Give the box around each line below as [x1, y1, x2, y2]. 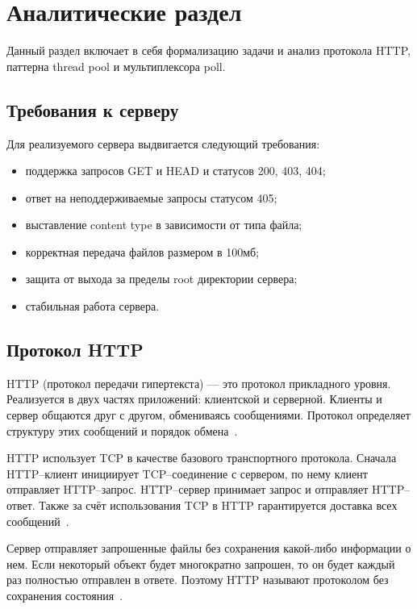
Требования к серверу [6, 97, 179, 122]
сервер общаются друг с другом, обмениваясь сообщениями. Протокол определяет [6, 407, 411, 423]
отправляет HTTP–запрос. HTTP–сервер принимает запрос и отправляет [6, 481, 369, 498]
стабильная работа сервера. [25, 298, 160, 315]
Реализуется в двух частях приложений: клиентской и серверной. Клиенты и [6, 390, 382, 407]
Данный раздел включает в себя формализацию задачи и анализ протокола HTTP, [6, 42, 411, 59]
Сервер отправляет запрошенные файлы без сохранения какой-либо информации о [6, 540, 411, 557]
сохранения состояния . [6, 587, 123, 603]
